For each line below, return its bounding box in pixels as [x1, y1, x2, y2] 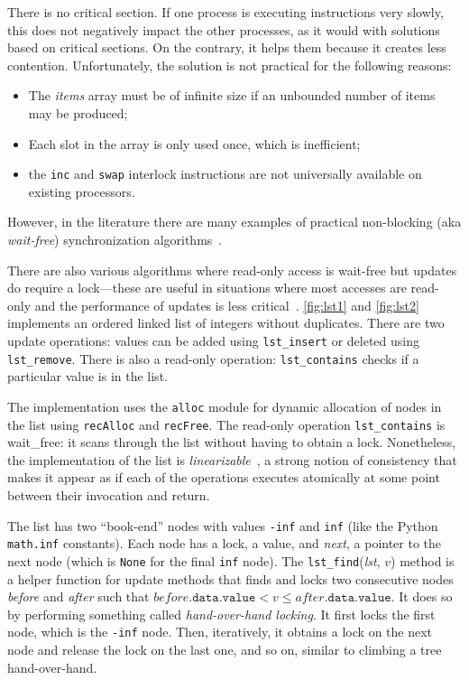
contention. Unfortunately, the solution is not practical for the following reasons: [7, 55, 452, 74]
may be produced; [28, 103, 128, 122]
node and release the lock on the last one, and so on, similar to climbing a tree [7, 639, 442, 658]
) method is [391, 551, 455, 570]
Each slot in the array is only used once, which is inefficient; [28, 134, 361, 153]
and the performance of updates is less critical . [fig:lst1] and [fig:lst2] [34, 295, 419, 314]
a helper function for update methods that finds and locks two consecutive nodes [7, 569, 454, 588]
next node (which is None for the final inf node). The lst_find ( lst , [7, 551, 381, 570]
